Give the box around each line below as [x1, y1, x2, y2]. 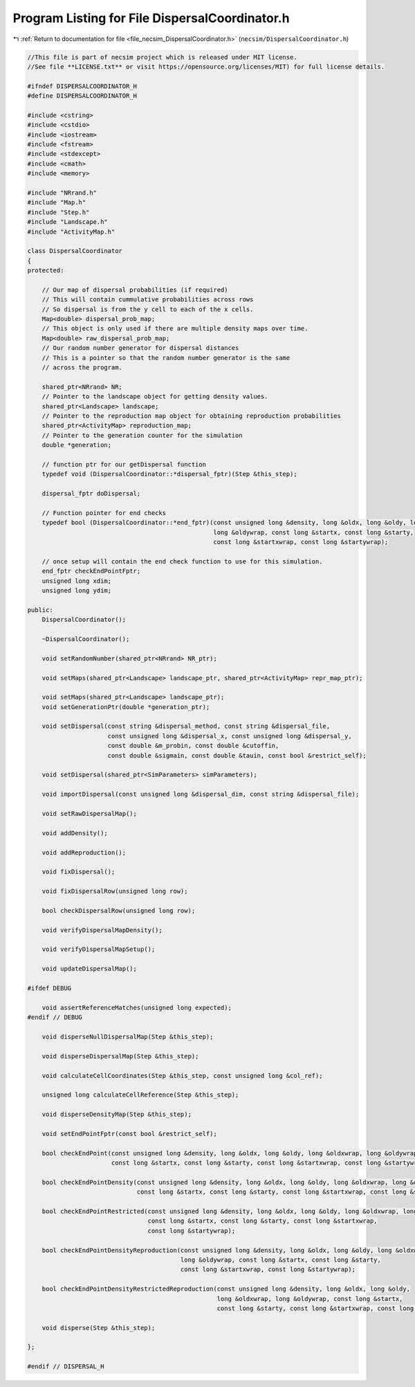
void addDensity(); [41, 829, 109, 837]
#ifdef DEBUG [27, 984, 72, 993]
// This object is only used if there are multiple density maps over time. [41, 324, 308, 333]
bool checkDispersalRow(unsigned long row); [41, 907, 196, 914]
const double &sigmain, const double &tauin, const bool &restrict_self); [107, 751, 367, 759]
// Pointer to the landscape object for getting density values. [41, 392, 268, 401]
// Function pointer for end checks [41, 509, 166, 516]
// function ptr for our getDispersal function [41, 460, 207, 468]
